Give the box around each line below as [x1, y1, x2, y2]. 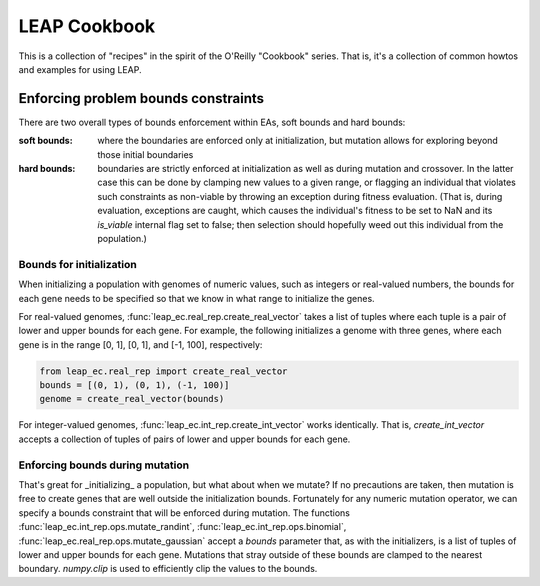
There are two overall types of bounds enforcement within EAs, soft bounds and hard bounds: [18, 116, 406, 128]
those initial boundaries [97, 148, 194, 160]
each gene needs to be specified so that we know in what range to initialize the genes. [18, 292, 375, 304]
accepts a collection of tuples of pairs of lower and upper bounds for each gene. [18, 433, 351, 445]
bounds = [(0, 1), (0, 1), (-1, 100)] [39, 380, 230, 391]
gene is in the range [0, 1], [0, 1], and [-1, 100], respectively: [18, 338, 263, 350]
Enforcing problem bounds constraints [18, 90, 265, 107]
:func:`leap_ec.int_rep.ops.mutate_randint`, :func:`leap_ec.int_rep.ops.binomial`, [18, 521, 347, 533]
